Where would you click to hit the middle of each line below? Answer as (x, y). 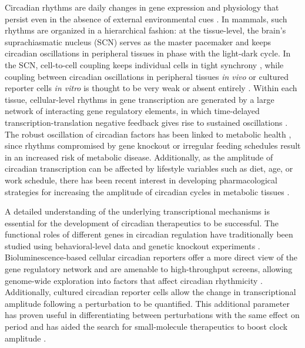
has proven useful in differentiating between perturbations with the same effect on (152, 315)
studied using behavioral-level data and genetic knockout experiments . (133, 245)
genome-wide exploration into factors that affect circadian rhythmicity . (134, 280)
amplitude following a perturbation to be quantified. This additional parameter (147, 303)
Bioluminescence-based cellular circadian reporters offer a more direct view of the (151, 257)
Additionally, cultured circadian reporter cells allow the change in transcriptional (150, 292)
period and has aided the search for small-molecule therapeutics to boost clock (146, 327)
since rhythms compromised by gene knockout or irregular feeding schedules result (153, 145)
